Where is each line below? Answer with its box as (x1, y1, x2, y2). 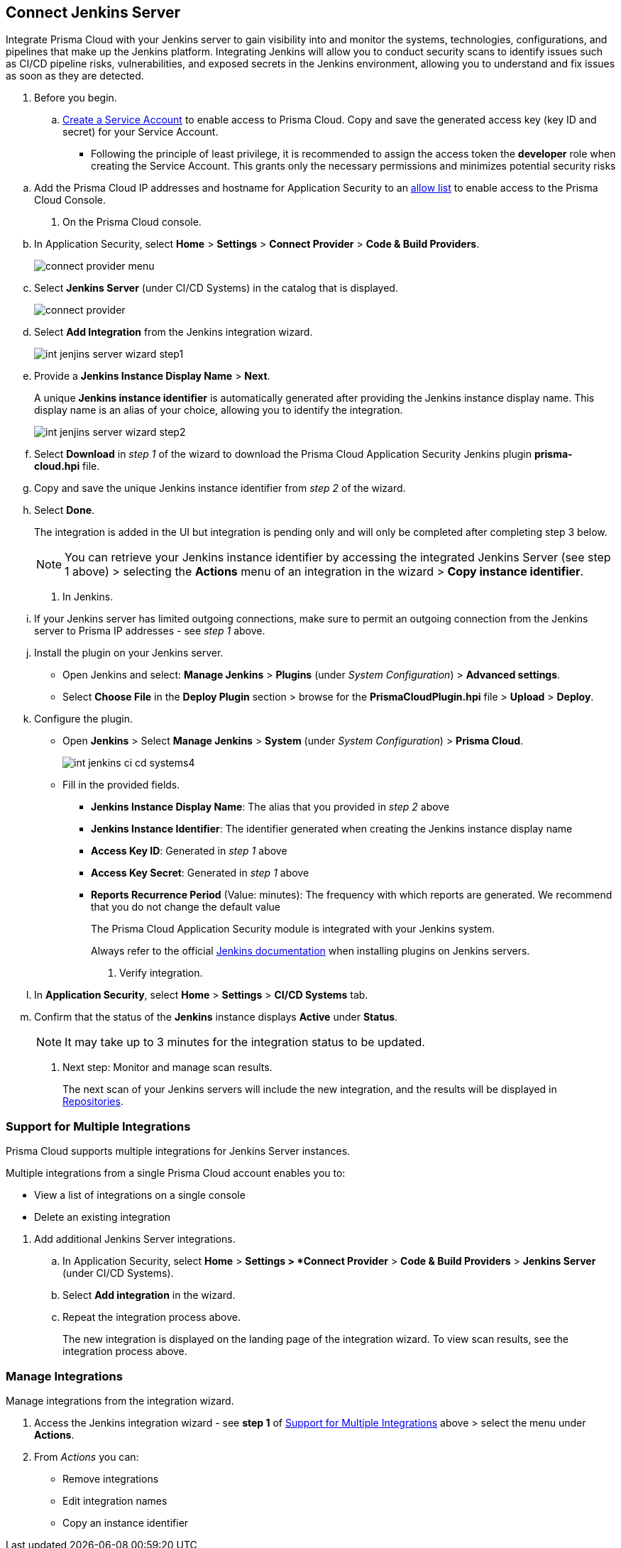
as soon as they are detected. (6, 70, 144, 82)
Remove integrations (62, 1472, 159, 1485)
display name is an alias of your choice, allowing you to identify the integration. (34, 404, 403, 417)
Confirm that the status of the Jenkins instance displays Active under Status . (34, 1011, 398, 1023)
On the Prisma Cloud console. (62, 216, 202, 229)
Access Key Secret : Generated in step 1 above (91, 867, 309, 879)
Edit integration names (62, 1494, 167, 1507)
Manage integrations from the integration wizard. (6, 1394, 234, 1407)
